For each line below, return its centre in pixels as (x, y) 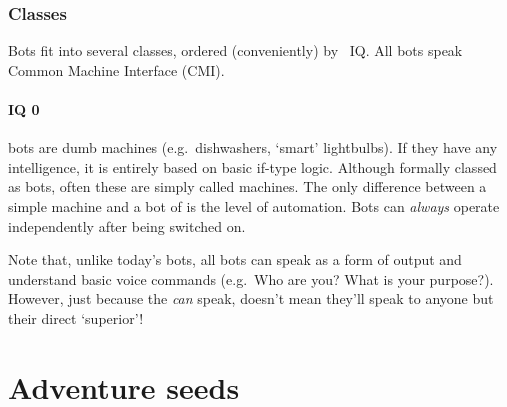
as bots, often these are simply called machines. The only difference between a (247, 186)
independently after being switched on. (127, 225)
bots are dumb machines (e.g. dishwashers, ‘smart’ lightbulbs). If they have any (253, 147)
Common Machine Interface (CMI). (116, 69)
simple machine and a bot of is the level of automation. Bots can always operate (254, 205)
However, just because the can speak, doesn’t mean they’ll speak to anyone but (251, 298)
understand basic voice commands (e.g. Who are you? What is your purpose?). (251, 278)
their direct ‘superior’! (76, 317)
